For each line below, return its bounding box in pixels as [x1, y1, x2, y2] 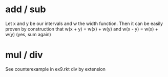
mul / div [5, 49, 43, 61]
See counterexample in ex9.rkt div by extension [5, 66, 106, 72]
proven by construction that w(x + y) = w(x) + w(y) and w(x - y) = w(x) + [5, 25, 158, 32]
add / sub [5, 4, 46, 15]
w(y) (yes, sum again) [5, 31, 51, 37]
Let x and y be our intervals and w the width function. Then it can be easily [5, 20, 163, 27]
